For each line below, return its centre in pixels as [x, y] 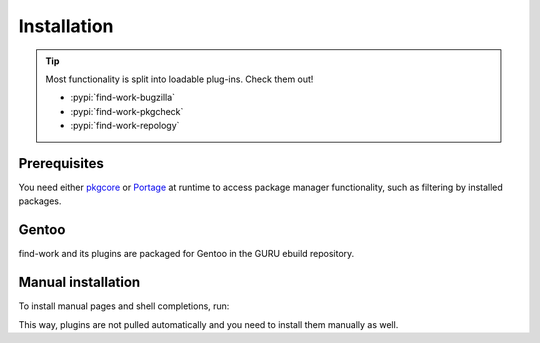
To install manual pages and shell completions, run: [124, 306]
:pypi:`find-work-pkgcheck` [127, 111]
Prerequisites [61, 163]
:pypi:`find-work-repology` [125, 126]
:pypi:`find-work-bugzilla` [122, 97]
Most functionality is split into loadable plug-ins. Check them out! [179, 79]
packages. [40, 201]
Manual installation [79, 282]
